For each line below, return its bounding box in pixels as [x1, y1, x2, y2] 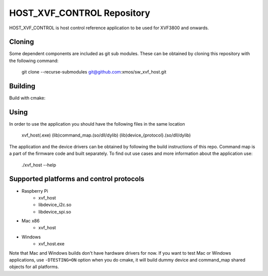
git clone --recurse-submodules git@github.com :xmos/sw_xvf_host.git [21, 69, 167, 75]
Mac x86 [21, 218, 40, 224]
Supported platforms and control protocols [9, 175, 145, 183]
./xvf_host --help [21, 162, 57, 168]
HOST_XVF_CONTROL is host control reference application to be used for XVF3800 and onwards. [9, 25, 209, 31]
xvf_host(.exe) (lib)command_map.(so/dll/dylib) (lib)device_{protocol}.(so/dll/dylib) [21, 132, 191, 138]
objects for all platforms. [9, 264, 59, 270]
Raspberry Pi [21, 188, 48, 194]
